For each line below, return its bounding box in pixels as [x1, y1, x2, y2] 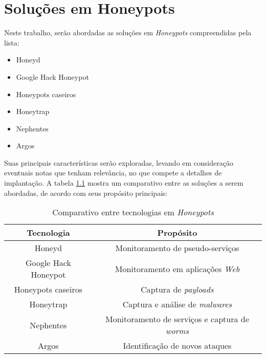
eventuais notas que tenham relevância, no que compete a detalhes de [4, 167, 222, 178]
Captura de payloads [141, 283, 214, 296]
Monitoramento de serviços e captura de [105, 313, 249, 325]
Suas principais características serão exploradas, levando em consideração [4, 157, 233, 168]
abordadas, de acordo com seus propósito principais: [4, 187, 168, 198]
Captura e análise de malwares [122, 298, 232, 310]
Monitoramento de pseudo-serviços [115, 242, 239, 254]
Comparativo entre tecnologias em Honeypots [52, 206, 214, 218]
